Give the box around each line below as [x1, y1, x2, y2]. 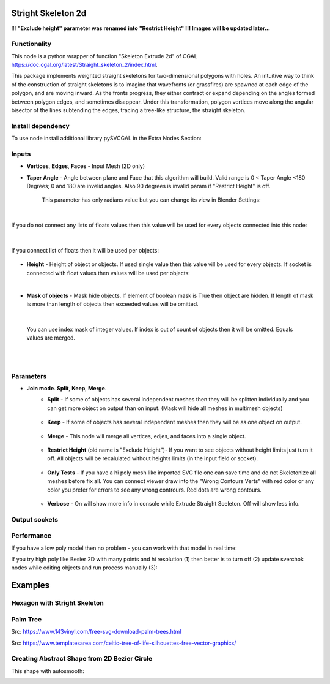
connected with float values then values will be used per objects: [26, 269, 191, 276]
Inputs [11, 150, 31, 158]
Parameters [11, 371, 47, 380]
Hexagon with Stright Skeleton [11, 599, 104, 607]
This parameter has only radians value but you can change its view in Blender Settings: [42, 196, 261, 203]
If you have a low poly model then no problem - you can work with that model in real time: [11, 544, 238, 552]
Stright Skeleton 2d [11, 8, 87, 18]
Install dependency [11, 121, 70, 130]
